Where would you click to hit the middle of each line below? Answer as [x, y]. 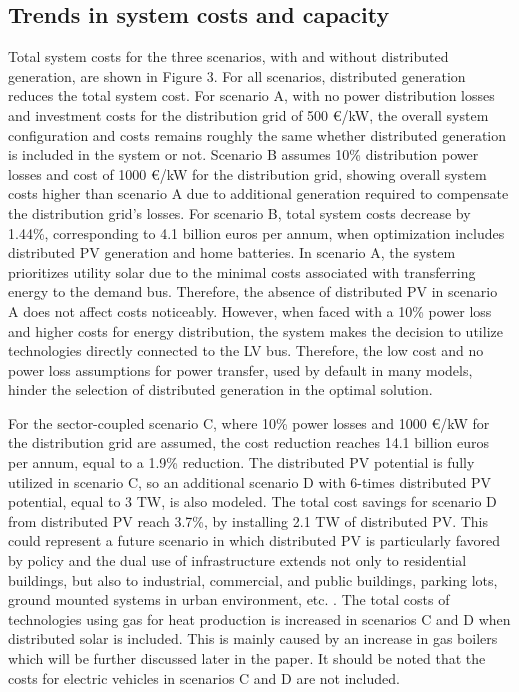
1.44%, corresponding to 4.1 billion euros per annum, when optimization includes [256, 232]
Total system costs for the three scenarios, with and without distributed [228, 56]
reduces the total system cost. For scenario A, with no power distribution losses [251, 95]
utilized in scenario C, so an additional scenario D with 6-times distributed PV [250, 481]
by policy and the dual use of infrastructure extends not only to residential [237, 560]
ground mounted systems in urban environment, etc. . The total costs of [229, 599]
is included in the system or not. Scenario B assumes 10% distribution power [243, 154]
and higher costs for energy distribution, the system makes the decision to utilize [255, 330]
